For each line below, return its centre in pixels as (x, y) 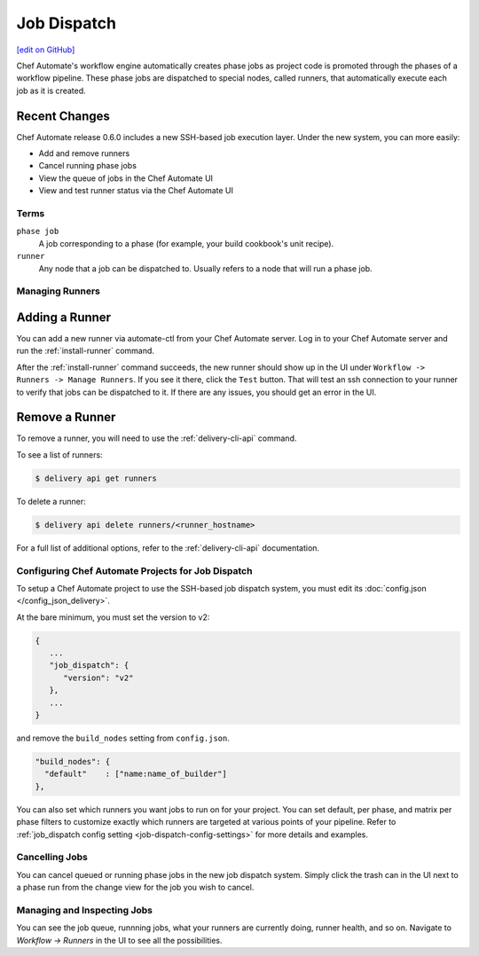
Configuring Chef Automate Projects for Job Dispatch (134, 570)
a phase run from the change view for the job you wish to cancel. (135, 888)
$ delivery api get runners (96, 478)
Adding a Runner (63, 317)
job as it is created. (51, 90)
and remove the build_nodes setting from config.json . (123, 738)
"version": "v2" (98, 678)
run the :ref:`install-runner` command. (86, 351)
